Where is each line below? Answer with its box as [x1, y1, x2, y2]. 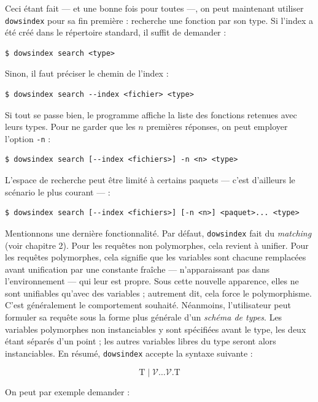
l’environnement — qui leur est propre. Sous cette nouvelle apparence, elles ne [5, 275, 299, 287]
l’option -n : [5, 132, 51, 145]
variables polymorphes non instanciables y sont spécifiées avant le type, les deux [5, 322, 306, 335]
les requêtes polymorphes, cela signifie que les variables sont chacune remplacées [5, 251, 306, 264]
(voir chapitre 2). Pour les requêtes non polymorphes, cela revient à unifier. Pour [5, 238, 309, 251]
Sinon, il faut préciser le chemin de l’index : [5, 67, 169, 80]
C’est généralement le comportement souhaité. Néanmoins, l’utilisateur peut [5, 298, 291, 311]
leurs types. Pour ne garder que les [5, 120, 136, 133]
